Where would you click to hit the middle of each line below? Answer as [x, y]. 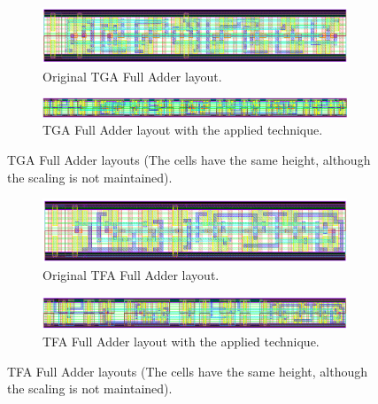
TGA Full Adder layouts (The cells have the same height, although [189, 160]
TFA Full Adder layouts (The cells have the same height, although [188, 371]
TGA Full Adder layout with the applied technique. [183, 130]
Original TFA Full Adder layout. [131, 275]
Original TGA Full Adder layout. [132, 76]
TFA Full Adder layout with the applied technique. [181, 341]
